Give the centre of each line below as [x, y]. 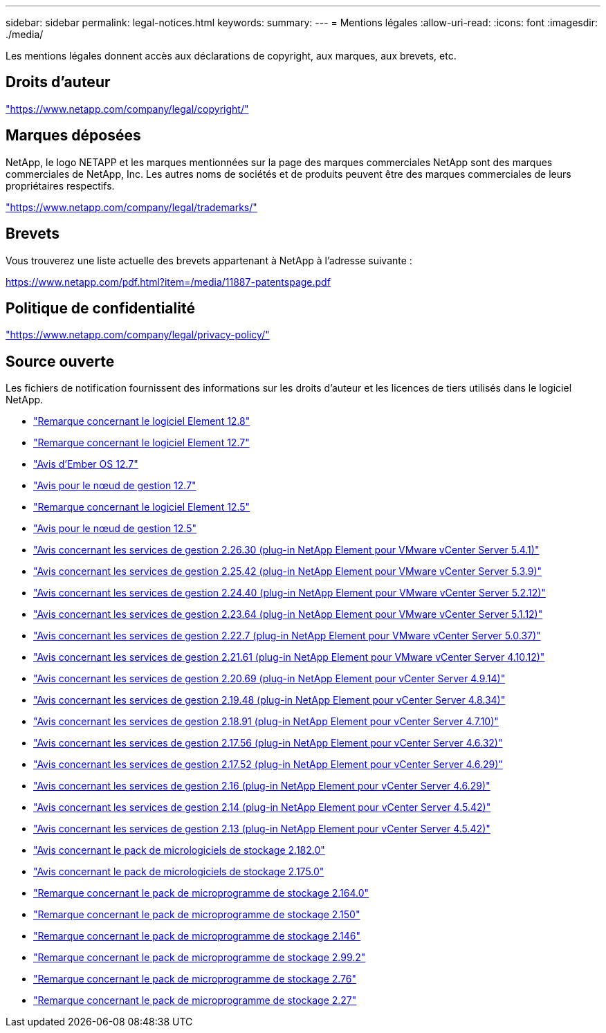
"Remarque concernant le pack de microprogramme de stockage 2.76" [195, 979]
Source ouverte [60, 361]
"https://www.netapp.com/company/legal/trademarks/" [131, 207]
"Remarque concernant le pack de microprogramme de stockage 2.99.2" [200, 958]
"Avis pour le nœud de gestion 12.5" [115, 529]
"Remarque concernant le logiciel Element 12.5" [142, 507]
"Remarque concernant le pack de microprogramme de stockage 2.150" [197, 915]
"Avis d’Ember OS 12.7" [86, 464]
